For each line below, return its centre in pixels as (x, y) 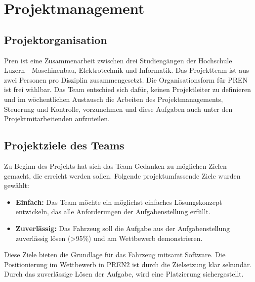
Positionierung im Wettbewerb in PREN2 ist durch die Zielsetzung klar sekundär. (128, 264)
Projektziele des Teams (64, 145)
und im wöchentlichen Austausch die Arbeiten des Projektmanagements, (114, 99)
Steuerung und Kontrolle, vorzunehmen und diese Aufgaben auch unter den (118, 109)
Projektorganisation (56, 39)
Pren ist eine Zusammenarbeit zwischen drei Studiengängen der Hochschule (118, 60)
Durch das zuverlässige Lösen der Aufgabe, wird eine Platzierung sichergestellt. (124, 274)
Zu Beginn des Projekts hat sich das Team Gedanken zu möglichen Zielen (115, 165)
